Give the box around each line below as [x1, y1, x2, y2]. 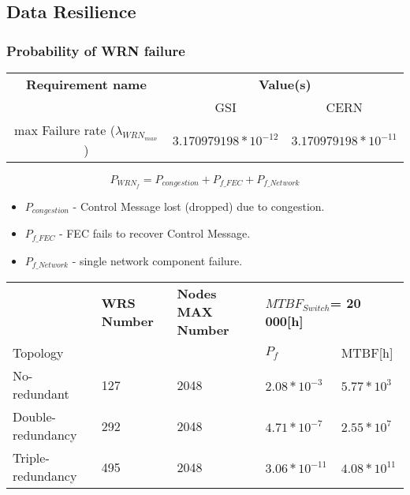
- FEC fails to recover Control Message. [58, 225, 251, 242]
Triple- [13, 448, 50, 467]
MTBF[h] [341, 343, 393, 362]
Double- [13, 407, 56, 426]
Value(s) [259, 75, 311, 93]
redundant [13, 384, 69, 403]
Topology [13, 343, 64, 362]
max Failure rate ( [14, 121, 115, 139]
